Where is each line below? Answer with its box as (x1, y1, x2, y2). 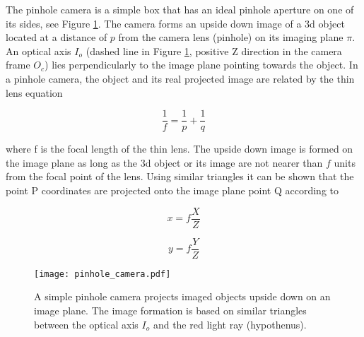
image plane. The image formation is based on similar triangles (34, 302, 307, 317)
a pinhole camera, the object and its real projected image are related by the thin (6, 71, 355, 85)
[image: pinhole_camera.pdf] (34, 268, 171, 279)
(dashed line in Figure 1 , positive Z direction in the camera (86, 43, 342, 58)
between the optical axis (34, 317, 139, 331)
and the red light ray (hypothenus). (153, 317, 307, 331)
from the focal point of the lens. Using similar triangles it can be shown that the (6, 169, 354, 184)
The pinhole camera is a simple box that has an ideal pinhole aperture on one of (6, 2, 354, 16)
